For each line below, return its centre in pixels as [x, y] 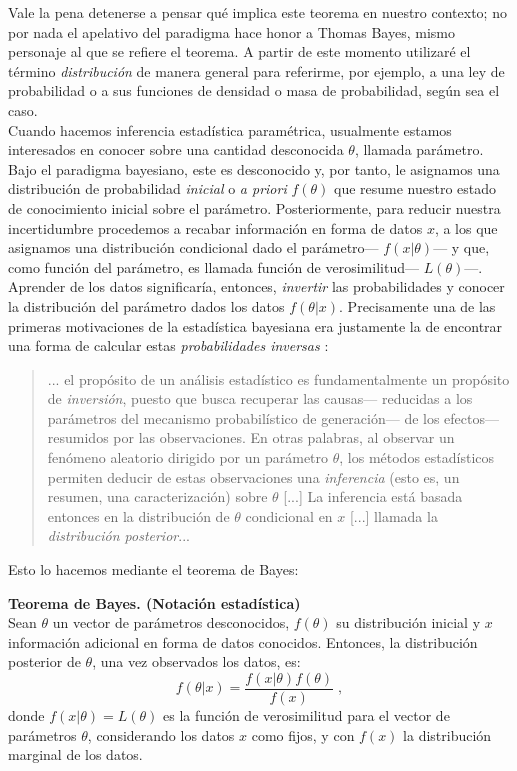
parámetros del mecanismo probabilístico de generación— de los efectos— [273, 417]
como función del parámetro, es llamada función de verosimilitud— [213, 266]
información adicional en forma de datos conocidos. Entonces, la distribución [243, 641]
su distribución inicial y [408, 622]
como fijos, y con [303, 734]
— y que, [461, 247]
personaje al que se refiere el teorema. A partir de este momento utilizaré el [239, 51]
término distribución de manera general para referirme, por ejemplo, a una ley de [256, 70]
